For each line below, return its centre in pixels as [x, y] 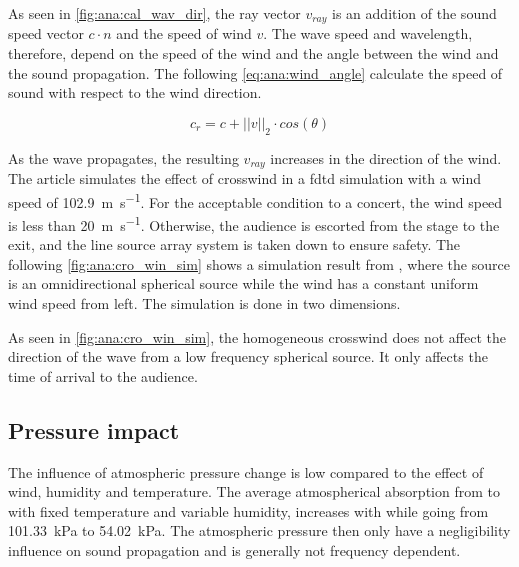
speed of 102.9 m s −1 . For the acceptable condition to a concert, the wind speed [255, 200]
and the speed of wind [184, 33]
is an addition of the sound [414, 13]
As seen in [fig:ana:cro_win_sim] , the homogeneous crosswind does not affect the [257, 336]
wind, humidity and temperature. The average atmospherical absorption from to [254, 491]
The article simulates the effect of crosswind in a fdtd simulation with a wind [244, 178]
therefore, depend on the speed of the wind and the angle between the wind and [253, 53]
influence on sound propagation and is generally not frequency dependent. [234, 549]
